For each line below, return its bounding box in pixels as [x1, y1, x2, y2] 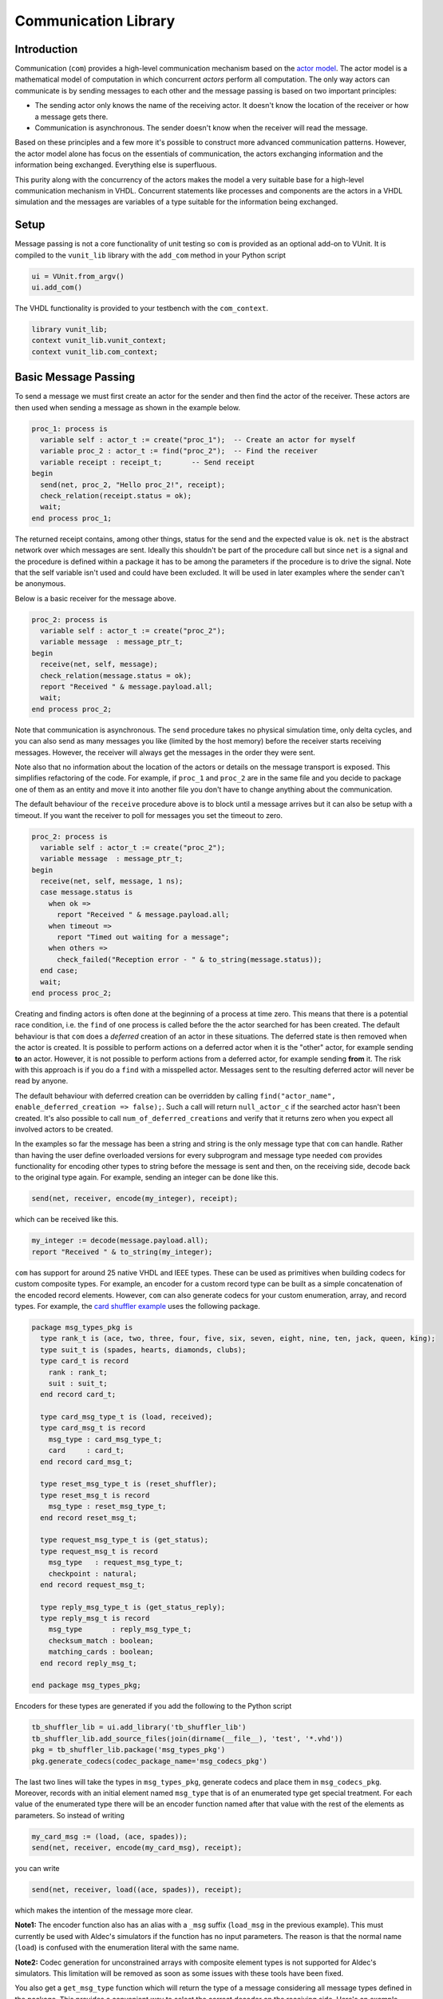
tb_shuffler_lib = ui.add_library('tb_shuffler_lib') [31, 1723, 247, 1732]
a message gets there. [34, 112, 109, 122]
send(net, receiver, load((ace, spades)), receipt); [31, 1885, 243, 1894]
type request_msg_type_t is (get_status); [40, 1535, 209, 1545]
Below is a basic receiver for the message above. [14, 593, 177, 603]
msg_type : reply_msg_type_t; [48, 1625, 192, 1634]
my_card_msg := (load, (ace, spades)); [31, 1832, 188, 1841]
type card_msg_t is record [40, 1423, 146, 1433]
